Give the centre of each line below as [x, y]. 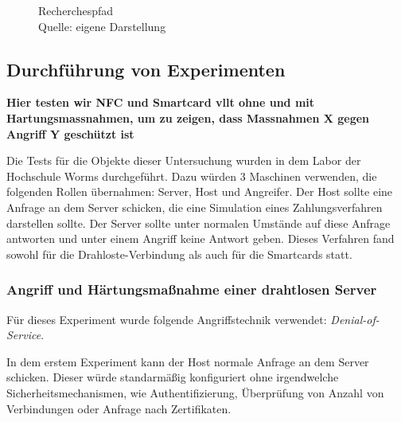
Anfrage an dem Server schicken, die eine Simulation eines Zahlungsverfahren [195, 207]
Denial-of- [355, 319]
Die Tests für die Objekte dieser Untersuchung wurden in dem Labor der [184, 160]
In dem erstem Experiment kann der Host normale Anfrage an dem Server [188, 361]
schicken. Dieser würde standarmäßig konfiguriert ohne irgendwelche [173, 377]
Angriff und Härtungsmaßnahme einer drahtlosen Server [192, 289]
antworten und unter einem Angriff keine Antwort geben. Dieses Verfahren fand [200, 238]
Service [24, 335]
